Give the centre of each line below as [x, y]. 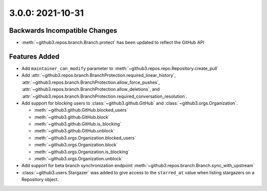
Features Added [34, 56]
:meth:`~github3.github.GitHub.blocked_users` [81, 110]
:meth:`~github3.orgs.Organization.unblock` [78, 159]
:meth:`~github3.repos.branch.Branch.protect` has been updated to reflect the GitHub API [113, 43]
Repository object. [40, 180]
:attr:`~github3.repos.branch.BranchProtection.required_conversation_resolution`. [105, 96]
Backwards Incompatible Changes [63, 31]
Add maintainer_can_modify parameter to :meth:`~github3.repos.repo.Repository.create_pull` [120, 68]
